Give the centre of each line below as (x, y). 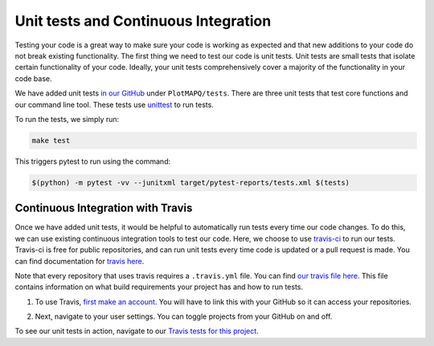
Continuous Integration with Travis (104, 208)
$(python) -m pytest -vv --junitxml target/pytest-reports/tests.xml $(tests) (190, 182)
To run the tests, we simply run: (67, 119)
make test (51, 140)
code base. (33, 78)
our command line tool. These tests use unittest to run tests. (115, 104)
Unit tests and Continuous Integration (143, 21)
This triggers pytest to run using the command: (93, 161)
